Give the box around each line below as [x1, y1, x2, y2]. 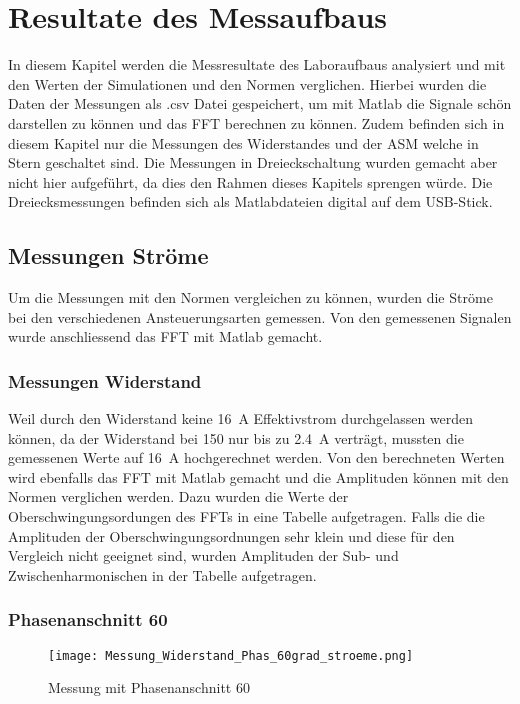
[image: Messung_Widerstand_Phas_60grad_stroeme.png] [48, 648, 414, 663]
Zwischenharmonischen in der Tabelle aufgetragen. [8, 564, 317, 585]
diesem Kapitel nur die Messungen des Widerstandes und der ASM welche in [8, 132, 479, 153]
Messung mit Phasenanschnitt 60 [48, 677, 250, 698]
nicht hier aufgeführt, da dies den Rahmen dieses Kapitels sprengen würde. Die [8, 171, 493, 192]
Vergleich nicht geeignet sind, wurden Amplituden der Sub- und [8, 545, 399, 566]
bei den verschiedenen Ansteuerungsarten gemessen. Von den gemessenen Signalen [8, 306, 512, 327]
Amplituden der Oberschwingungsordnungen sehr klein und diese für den [8, 525, 455, 546]
